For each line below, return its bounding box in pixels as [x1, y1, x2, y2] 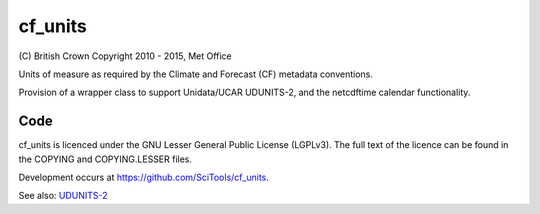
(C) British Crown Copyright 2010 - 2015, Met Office [18, 50, 232, 62]
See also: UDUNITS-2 [18, 190, 109, 202]
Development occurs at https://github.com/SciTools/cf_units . [18, 171, 270, 184]
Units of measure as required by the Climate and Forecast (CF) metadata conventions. [18, 68, 374, 80]
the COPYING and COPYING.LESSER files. [18, 153, 193, 165]
